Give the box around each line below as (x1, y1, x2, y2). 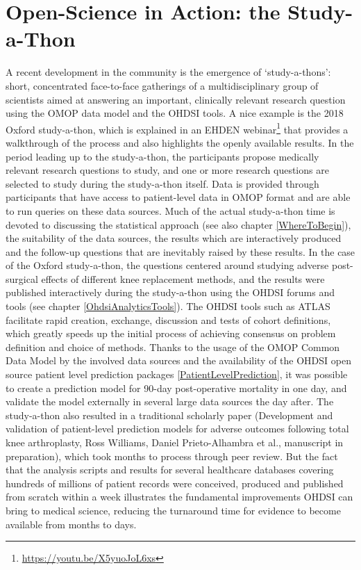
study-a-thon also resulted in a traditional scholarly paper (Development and (6, 407, 333, 422)
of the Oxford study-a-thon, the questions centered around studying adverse (6, 258, 329, 272)
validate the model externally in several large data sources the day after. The (6, 394, 334, 409)
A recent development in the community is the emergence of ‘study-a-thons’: (6, 65, 331, 79)
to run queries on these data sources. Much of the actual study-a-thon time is (6, 203, 335, 218)
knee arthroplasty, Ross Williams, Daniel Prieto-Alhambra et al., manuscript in (6, 435, 344, 449)
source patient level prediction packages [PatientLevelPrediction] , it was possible (6, 367, 348, 382)
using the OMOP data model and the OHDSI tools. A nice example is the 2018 (6, 106, 344, 120)
